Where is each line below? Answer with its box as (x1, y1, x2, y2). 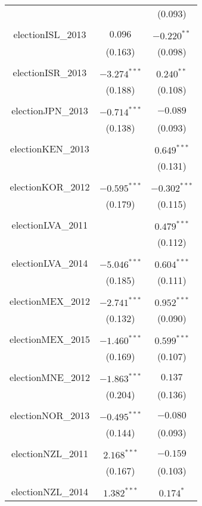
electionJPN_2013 (11, 104, 88, 117)
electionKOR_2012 (10, 180, 90, 193)
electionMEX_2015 (10, 332, 90, 346)
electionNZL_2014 (11, 485, 88, 498)
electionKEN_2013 (10, 142, 89, 155)
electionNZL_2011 (11, 446, 88, 460)
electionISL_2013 (13, 27, 86, 41)
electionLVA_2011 (11, 218, 88, 232)
